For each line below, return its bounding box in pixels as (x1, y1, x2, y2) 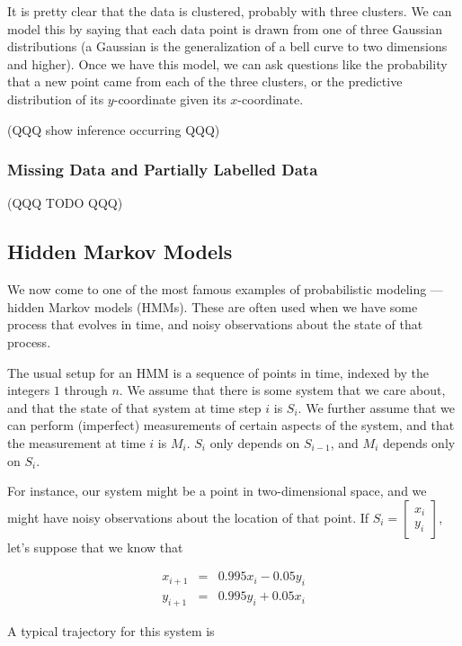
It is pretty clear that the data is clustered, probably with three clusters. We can (7, 2, 452, 20)
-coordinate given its (113, 89, 227, 108)
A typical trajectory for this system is (7, 621, 215, 640)
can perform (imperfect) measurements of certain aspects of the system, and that (7, 416, 455, 435)
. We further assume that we (298, 398, 456, 417)
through (64, 381, 108, 399)
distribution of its (7, 89, 104, 108)
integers (7, 381, 50, 399)
